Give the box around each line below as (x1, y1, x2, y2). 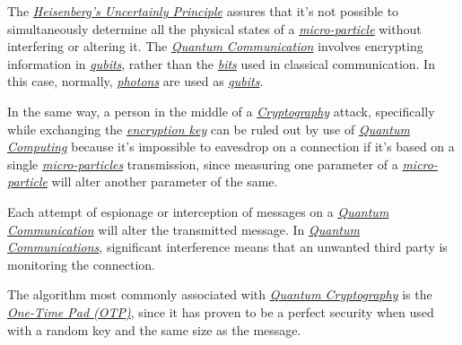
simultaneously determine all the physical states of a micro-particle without (7, 19, 422, 38)
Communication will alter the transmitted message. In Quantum (7, 220, 360, 238)
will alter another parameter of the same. (51, 172, 278, 191)
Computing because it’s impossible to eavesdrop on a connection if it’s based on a (7, 137, 455, 156)
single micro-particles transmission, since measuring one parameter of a (7, 154, 398, 173)
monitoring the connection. (7, 254, 155, 273)
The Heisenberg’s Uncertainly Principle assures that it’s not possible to (7, 2, 399, 20)
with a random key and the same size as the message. (7, 320, 301, 339)
